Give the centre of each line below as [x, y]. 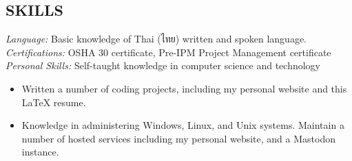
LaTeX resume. [54, 102]
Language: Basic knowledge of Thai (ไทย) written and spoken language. [156, 39]
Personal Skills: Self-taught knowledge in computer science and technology [163, 65]
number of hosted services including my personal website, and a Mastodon [178, 138]
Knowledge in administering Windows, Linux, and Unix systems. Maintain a [183, 125]
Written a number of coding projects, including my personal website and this [184, 88]
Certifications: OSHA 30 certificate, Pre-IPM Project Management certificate [168, 52]
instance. [40, 152]
